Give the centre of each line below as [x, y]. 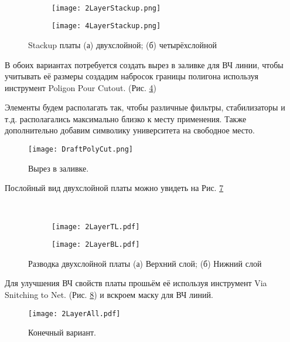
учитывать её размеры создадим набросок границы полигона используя [132, 76]
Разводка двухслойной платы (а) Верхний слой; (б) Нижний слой [145, 263]
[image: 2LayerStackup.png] [106, 8]
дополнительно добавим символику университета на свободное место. [130, 130]
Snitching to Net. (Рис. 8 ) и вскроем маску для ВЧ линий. [109, 294]
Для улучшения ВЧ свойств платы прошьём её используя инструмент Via [136, 283]
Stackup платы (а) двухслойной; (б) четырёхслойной [122, 44]
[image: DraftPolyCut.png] [81, 150]
